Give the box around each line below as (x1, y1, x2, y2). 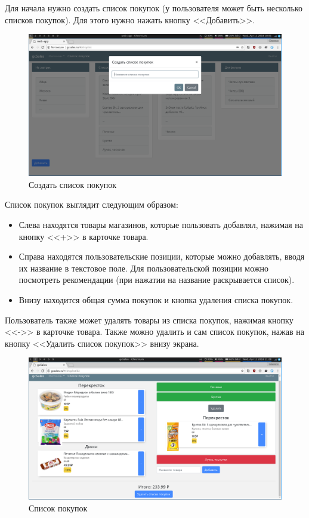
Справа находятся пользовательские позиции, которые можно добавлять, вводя (18, 250, 305, 263)
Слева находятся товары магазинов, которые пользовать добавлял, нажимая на (18, 218, 304, 231)
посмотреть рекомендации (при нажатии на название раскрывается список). (18, 273, 295, 286)
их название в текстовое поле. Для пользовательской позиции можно (18, 261, 269, 274)
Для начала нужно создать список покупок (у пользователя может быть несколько (5, 2, 302, 14)
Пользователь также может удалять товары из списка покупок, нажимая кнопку (5, 313, 293, 326)
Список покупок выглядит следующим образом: (5, 198, 178, 211)
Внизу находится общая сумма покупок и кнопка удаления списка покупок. (18, 294, 293, 306)
